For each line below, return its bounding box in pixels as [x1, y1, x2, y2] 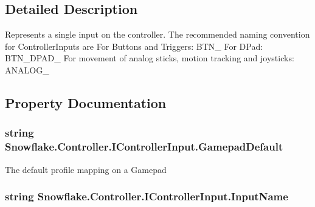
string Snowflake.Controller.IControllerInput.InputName [5, 189, 288, 204]
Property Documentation [5, 93, 167, 112]
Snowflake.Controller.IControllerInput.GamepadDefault [5, 139, 283, 154]
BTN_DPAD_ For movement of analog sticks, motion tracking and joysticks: [5, 52, 294, 64]
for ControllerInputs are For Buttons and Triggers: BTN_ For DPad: [5, 39, 263, 52]
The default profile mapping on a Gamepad [5, 163, 167, 175]
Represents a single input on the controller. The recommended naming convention [5, 28, 310, 41]
